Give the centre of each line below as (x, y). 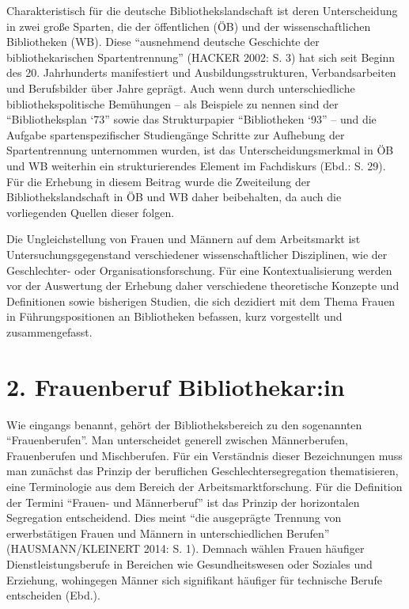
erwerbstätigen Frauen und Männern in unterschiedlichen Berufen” (168, 533)
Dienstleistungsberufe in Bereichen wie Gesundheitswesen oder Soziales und (189, 563)
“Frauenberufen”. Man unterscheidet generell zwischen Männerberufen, (177, 440)
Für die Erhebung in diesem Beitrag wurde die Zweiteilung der (159, 181)
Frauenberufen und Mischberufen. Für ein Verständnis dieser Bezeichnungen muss (204, 455)
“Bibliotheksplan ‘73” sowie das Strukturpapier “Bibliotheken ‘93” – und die (191, 119)
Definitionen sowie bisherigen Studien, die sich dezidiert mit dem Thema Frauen (201, 301)
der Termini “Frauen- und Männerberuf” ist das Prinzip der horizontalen (183, 502)
